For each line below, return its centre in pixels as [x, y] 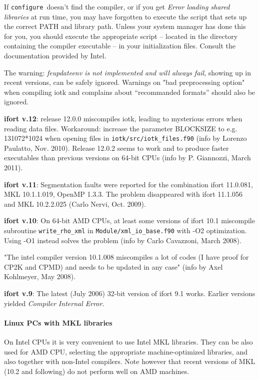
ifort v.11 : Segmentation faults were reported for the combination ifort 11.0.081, [128, 184]
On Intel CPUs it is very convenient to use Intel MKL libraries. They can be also [128, 342]
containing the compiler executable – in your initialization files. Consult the [120, 46]
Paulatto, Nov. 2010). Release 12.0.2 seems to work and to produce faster [116, 148]
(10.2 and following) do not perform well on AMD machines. [97, 371]
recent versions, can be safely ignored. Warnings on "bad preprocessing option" [124, 82]
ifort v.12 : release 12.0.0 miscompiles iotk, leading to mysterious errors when [123, 118]
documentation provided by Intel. [55, 56]
